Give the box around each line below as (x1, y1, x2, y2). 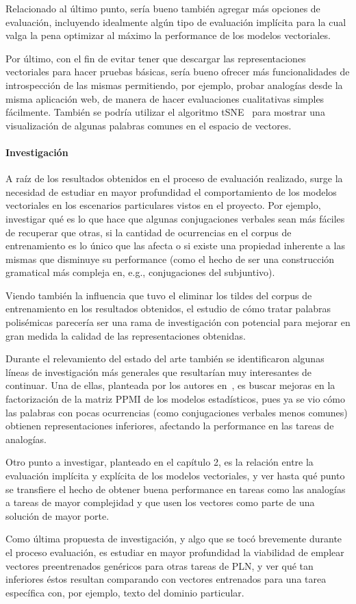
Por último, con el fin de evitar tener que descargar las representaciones (5, 51, 306, 65)
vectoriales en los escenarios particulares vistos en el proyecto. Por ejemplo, (5, 198, 321, 212)
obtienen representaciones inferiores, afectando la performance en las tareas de (5, 418, 334, 433)
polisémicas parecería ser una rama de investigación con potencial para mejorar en (5, 315, 351, 329)
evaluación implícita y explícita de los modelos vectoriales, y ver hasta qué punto (5, 468, 345, 483)
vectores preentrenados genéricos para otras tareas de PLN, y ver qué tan (5, 558, 314, 572)
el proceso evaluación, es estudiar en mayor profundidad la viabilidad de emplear (5, 544, 344, 559)
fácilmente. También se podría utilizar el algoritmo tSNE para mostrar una (5, 105, 325, 119)
